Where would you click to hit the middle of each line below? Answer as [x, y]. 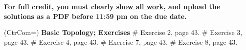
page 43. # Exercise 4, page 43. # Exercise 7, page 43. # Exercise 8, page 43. [121, 42]
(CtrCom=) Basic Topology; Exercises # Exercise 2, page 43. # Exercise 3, [123, 32]
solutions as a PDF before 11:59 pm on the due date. [95, 16]
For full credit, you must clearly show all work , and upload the [112, 6]
